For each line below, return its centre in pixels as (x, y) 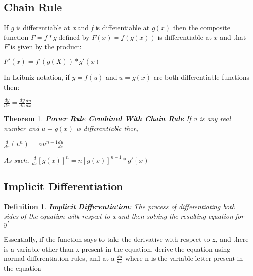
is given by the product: (46, 46)
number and (22, 128)
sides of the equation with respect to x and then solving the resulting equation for (124, 216)
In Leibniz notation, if (37, 77)
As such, (17, 159)
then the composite (201, 28)
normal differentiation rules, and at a (59, 258)
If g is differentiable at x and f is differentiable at (77, 28)
